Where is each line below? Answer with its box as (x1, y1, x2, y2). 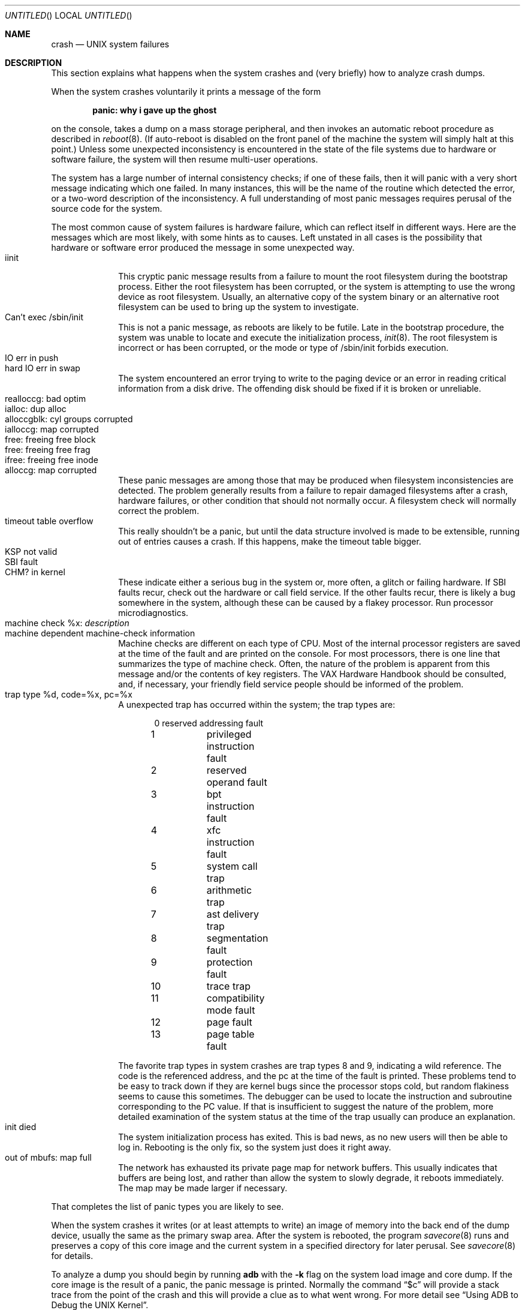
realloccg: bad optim (5, 393, 86, 404)
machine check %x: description (5, 618, 129, 628)
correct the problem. (118, 506, 200, 516)
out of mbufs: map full (5, 1152, 92, 1162)
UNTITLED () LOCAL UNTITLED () (5, 10, 132, 20)
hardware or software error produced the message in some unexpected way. (51, 242, 355, 253)
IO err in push (5, 353, 59, 363)
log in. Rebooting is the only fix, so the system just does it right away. (118, 1142, 391, 1152)
